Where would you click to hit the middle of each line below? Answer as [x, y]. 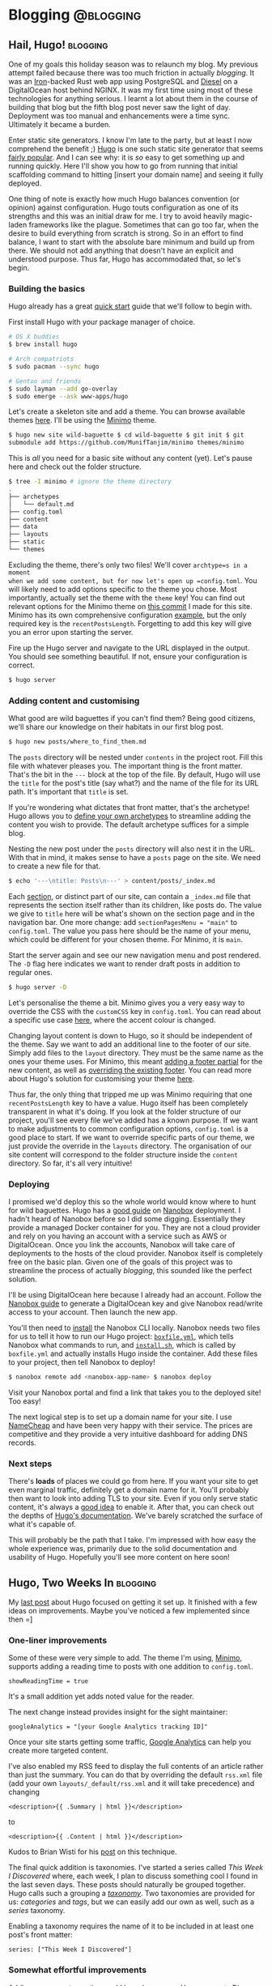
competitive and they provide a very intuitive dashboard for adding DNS [128, 1434]
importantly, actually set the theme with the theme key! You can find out [127, 598]
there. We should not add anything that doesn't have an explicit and [121, 250]
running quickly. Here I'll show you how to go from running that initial [123, 166]
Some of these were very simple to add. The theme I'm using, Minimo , [125, 1658]
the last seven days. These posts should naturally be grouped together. [127, 1885]
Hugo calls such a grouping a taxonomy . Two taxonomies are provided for [132, 1894]
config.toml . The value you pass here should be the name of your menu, [130, 931]
